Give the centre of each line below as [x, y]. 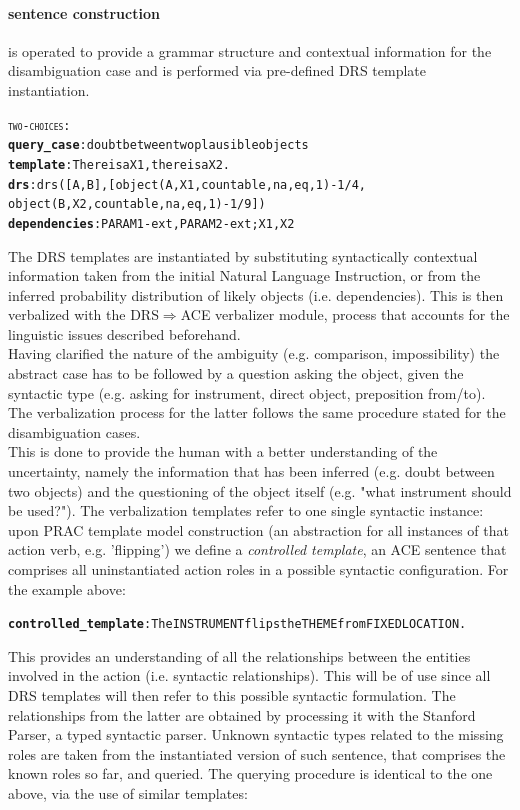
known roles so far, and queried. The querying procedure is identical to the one [250, 773]
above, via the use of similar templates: [128, 793]
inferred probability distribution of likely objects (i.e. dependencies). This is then [256, 294]
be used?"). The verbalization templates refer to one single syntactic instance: [246, 510]
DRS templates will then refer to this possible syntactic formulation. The [232, 695]
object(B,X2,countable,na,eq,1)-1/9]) [137, 204]
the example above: [67, 588]
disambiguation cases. [74, 431]
